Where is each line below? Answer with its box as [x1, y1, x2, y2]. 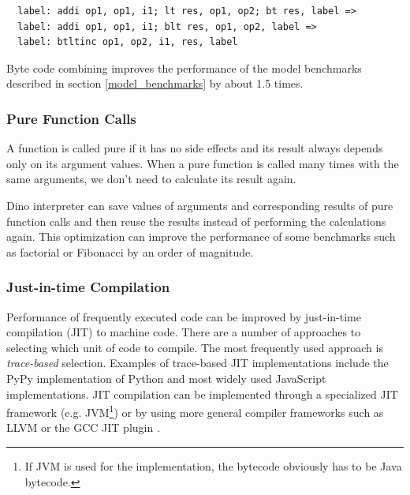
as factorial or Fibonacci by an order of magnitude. [6, 243, 254, 260]
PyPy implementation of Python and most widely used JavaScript [6, 369, 326, 386]
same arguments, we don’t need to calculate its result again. [6, 171, 296, 187]
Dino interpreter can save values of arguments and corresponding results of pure [6, 197, 393, 213]
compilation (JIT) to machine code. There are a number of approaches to [6, 324, 361, 340]
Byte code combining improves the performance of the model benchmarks [6, 59, 362, 76]
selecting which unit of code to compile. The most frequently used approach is [6, 339, 383, 355]
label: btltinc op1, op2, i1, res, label [17, 36, 238, 48]
